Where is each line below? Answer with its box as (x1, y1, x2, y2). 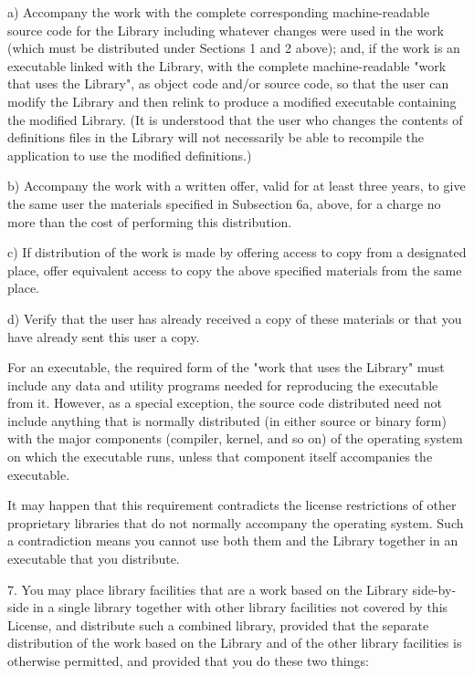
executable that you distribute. (7, 549, 180, 568)
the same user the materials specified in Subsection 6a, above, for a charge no (7, 193, 441, 213)
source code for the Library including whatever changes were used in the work (7, 20, 444, 39)
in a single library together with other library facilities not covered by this (33, 598, 448, 617)
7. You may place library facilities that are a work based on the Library (7, 579, 408, 598)
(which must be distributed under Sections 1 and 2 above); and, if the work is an (7, 38, 460, 57)
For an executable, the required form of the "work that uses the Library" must (7, 358, 445, 377)
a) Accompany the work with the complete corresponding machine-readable (7, 3, 430, 21)
